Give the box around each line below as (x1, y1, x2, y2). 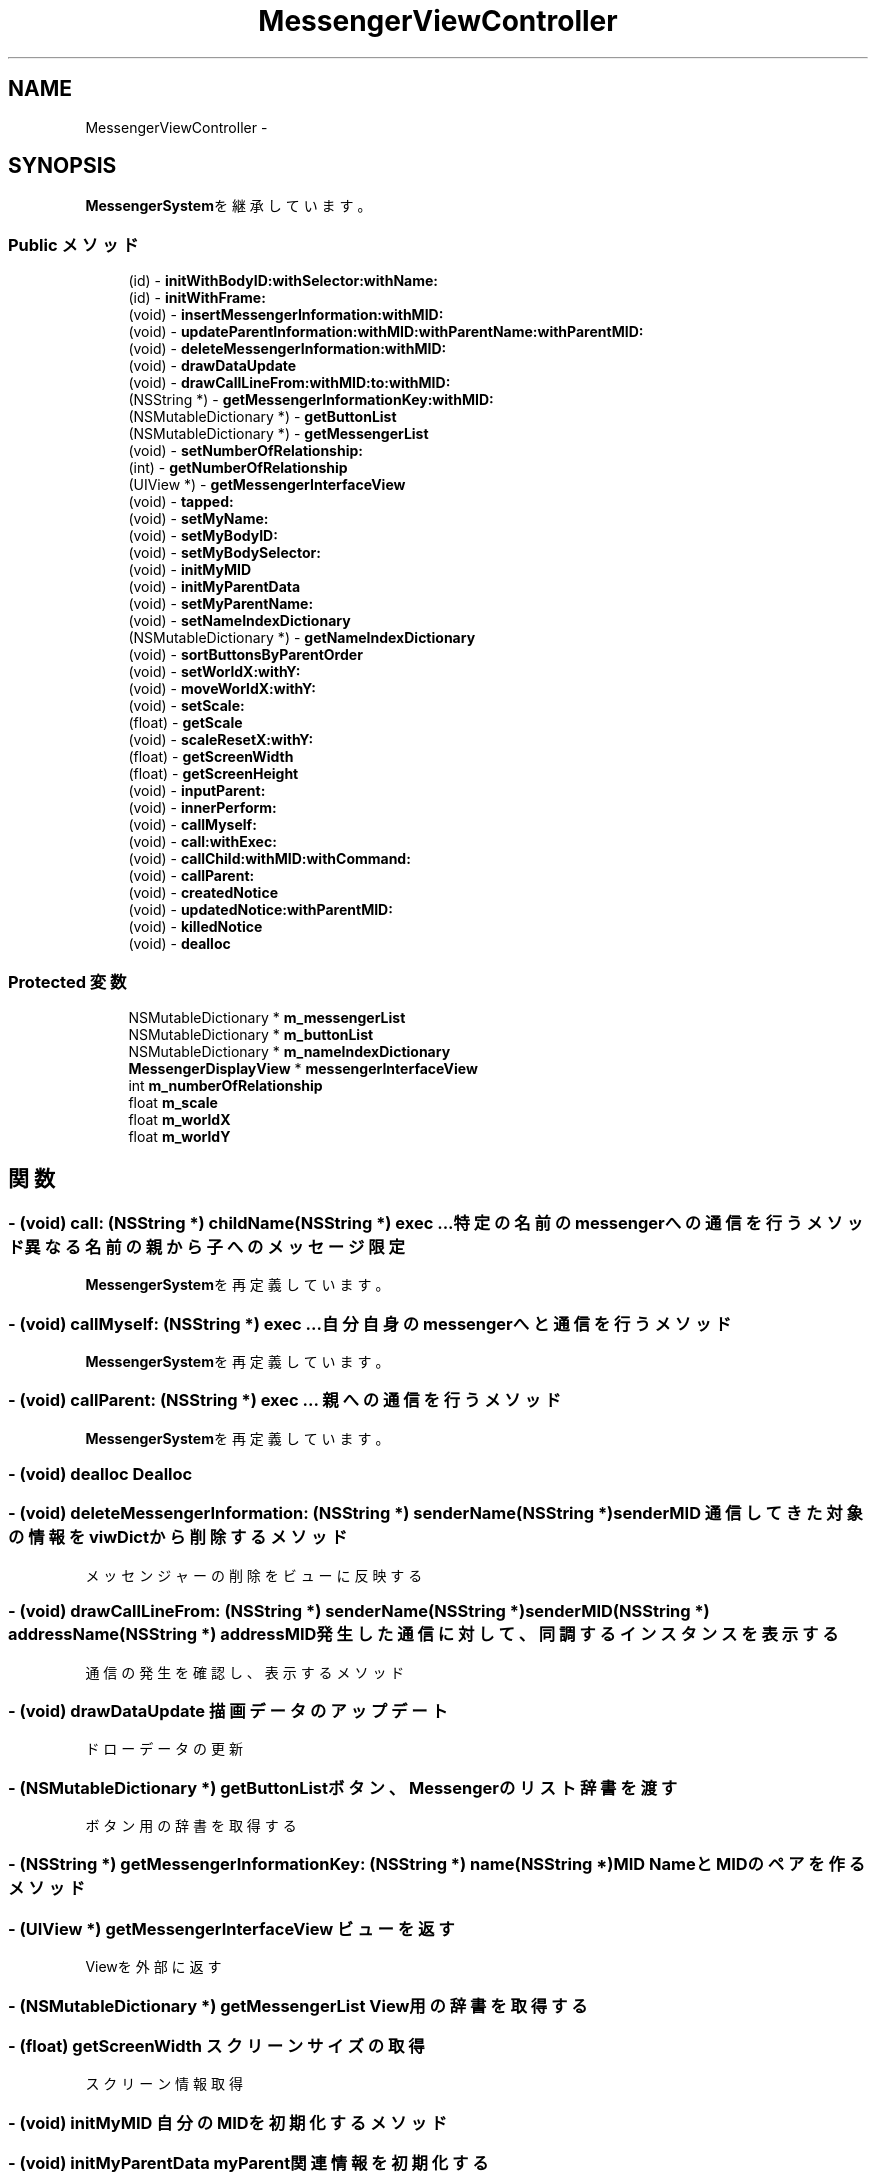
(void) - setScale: (128, 697, 245, 715)
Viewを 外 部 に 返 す (85, 1958, 222, 1976)
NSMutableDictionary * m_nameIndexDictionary (128, 1042, 451, 1060)
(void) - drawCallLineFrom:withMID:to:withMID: (128, 374, 451, 392)
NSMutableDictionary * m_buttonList (128, 1025, 374, 1043)
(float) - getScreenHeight (128, 765, 299, 783)
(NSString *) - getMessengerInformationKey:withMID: (128, 391, 494, 409)
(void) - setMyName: (128, 510, 269, 528)
